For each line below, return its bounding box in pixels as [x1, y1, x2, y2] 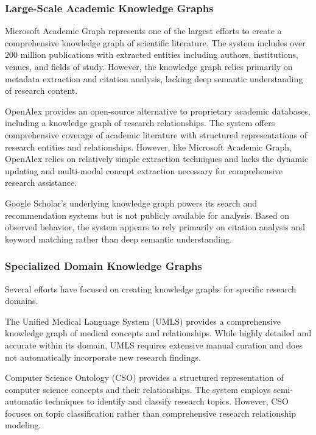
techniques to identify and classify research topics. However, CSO [45, 395, 289, 408]
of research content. [5, 84, 78, 97]
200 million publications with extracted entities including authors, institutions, [5, 48, 298, 61]
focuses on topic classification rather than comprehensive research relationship [5, 406, 296, 419]
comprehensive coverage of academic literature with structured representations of [5, 128, 307, 141]
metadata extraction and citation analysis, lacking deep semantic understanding [5, 72, 303, 85]
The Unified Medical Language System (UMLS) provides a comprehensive [5, 314, 281, 327]
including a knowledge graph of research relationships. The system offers [5, 116, 275, 129]
